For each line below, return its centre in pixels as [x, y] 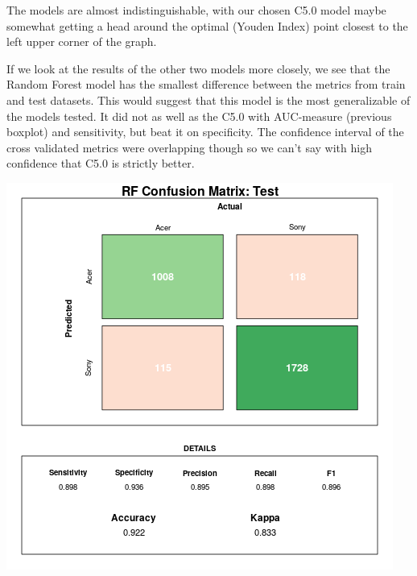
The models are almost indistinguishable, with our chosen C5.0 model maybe [196, 10]
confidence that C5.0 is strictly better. [101, 163]
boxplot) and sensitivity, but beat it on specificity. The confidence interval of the [205, 132]
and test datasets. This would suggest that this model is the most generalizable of [208, 99]
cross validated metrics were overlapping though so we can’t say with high [189, 147]
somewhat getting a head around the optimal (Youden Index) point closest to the [207, 25]
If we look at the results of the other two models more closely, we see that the [198, 68]
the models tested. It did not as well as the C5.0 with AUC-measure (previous [199, 116]
